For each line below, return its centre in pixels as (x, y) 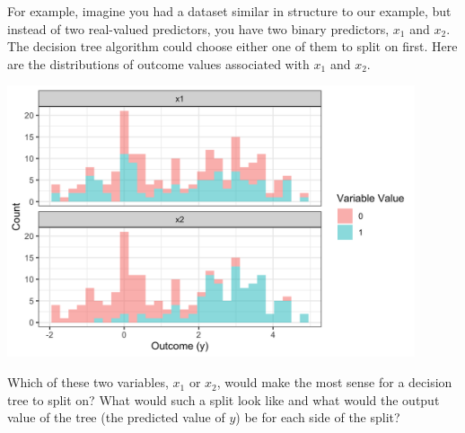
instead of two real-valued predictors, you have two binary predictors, (198, 28)
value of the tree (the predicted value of (116, 417)
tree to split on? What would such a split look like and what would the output (224, 399)
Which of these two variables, (88, 382)
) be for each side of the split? (318, 417)
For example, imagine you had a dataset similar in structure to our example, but (229, 11)
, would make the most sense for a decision (334, 382)
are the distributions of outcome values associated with (158, 63)
